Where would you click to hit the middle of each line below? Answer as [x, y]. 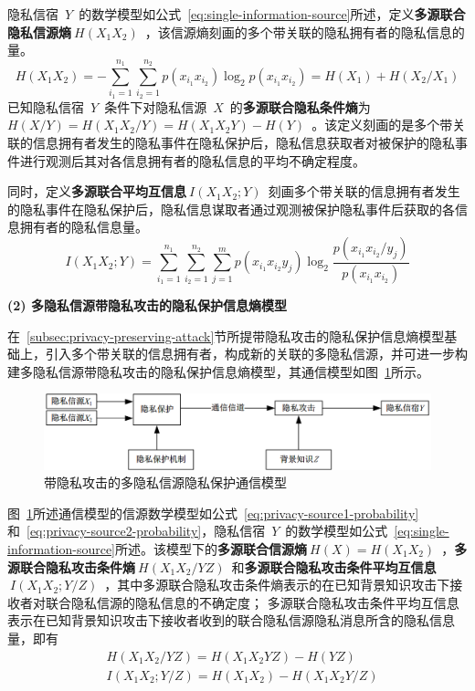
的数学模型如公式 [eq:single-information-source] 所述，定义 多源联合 [272, 14]
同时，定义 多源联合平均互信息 [97, 191]
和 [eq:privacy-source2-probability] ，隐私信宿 [137, 531]
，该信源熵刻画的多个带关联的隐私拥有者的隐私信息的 [305, 31]
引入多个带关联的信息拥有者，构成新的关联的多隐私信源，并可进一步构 [256, 354]
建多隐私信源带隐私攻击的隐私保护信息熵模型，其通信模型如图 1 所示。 [218, 371]
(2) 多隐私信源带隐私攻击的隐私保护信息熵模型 [147, 305]
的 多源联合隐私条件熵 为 [300, 106]
